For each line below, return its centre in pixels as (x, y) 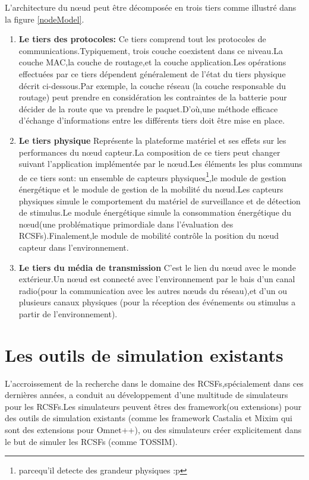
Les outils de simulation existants (144, 354)
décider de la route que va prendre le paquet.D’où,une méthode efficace (148, 108)
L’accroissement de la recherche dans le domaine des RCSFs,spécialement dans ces (154, 383)
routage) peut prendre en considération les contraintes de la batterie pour (153, 97)
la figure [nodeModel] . (45, 19)
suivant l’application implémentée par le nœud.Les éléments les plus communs (160, 164)
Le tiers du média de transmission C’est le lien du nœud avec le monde (157, 267)
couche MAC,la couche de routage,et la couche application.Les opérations (152, 62)
